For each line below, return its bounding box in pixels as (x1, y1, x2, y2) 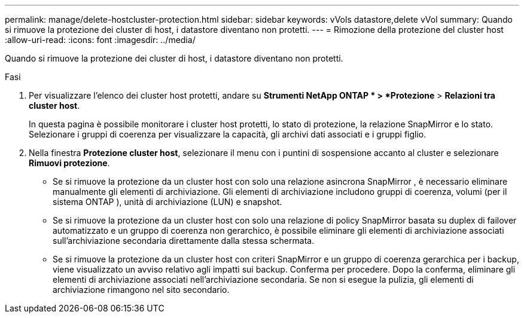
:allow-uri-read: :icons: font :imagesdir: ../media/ (5, 35, 196, 45)
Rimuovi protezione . (29, 158, 110, 168)
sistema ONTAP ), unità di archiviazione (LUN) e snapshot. (53, 197, 282, 207)
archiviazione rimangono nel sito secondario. (53, 285, 230, 295)
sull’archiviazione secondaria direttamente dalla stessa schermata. (53, 236, 315, 246)
